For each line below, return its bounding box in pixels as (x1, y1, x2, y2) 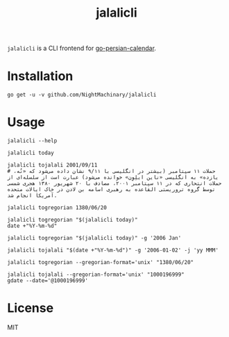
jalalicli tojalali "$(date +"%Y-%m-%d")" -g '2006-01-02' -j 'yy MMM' (7, 247, 219, 254)
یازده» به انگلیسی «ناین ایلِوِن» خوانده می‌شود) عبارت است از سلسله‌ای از (7, 174, 219, 181)
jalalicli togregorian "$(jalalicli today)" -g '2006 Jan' (7, 235, 182, 242)
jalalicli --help (7, 138, 58, 145)
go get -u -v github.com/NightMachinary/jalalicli (7, 92, 157, 99)
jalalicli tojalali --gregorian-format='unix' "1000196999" (7, 271, 185, 279)
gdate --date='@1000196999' (7, 277, 89, 284)
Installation (7, 68, 74, 84)
